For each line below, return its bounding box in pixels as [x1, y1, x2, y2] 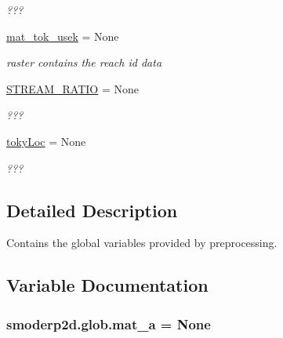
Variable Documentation [6, 273, 209, 297]
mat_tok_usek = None [6, 27, 119, 44]
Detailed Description [6, 198, 178, 222]
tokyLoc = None [6, 133, 86, 149]
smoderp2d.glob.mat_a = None [6, 314, 211, 333]
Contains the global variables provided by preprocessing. [6, 234, 278, 251]
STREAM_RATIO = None [6, 80, 139, 96]
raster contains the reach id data [6, 54, 162, 71]
